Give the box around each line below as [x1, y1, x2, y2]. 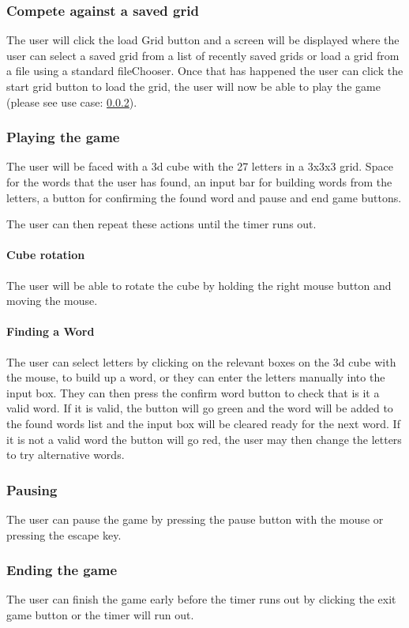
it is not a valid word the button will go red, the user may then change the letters [6, 431, 402, 447]
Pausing [6, 479, 58, 499]
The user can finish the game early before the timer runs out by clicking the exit [6, 591, 396, 607]
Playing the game [6, 127, 120, 147]
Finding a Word [6, 323, 95, 340]
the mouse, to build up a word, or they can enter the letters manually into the [6, 369, 385, 385]
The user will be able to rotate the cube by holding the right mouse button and [6, 276, 392, 293]
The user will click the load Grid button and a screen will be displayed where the [6, 32, 400, 48]
